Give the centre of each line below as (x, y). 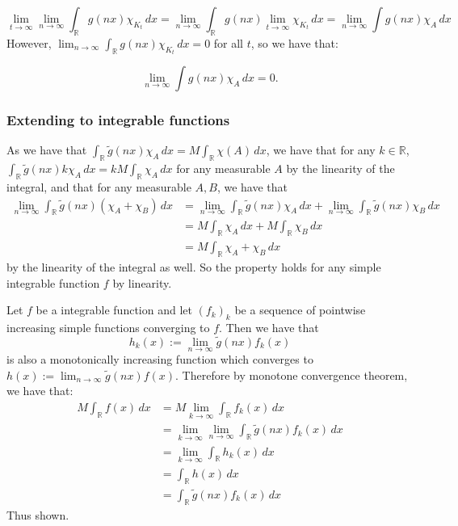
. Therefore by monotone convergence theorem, (292, 375)
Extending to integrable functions (118, 120)
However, (29, 42)
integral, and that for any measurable (99, 187)
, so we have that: (294, 42)
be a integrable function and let (114, 310)
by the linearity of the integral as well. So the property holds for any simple (194, 267)
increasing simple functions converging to (108, 328)
